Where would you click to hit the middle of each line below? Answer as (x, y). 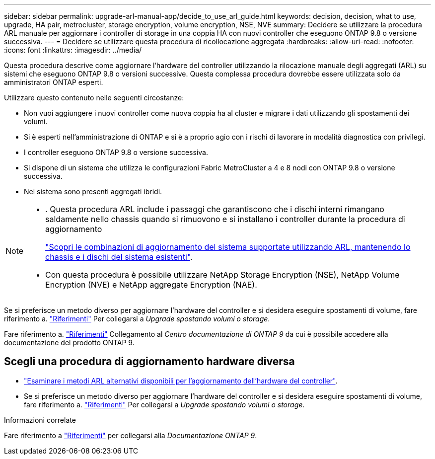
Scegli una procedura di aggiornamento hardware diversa (149, 362)
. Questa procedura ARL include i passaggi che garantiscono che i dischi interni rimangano (215, 209)
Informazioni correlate (40, 420)
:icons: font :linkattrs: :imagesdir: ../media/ (73, 50)
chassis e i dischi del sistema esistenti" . (119, 257)
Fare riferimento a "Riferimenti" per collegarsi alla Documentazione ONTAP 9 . (131, 435)
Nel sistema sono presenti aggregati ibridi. (93, 191)
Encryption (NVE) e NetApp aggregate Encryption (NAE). (151, 285)
